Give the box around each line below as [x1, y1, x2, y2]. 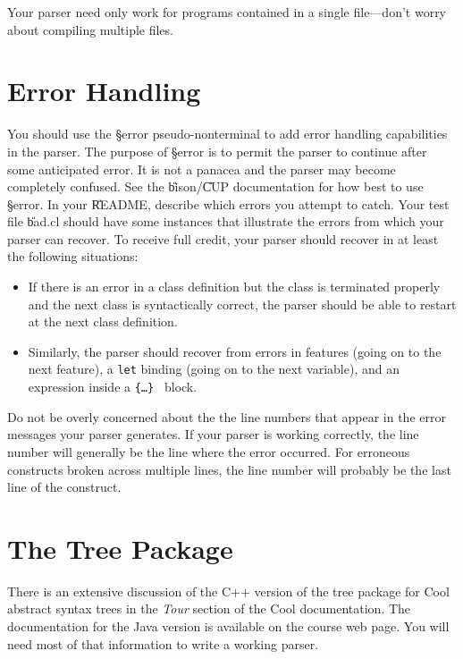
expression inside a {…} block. [28, 377, 198, 396]
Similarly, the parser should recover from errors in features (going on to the [28, 342, 442, 360]
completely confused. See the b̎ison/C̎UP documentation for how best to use [7, 177, 424, 196]
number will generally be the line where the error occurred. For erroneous [7, 442, 410, 460]
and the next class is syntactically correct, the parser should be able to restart [28, 294, 457, 313]
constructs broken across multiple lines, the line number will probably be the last [7, 460, 451, 478]
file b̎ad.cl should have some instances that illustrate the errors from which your [7, 212, 444, 231]
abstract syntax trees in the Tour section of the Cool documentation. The [7, 599, 411, 618]
